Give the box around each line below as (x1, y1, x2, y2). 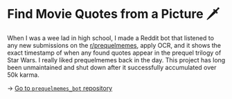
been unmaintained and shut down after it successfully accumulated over (7, 63, 217, 71)
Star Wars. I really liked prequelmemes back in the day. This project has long (7, 55, 226, 64)
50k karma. (7, 71, 39, 79)
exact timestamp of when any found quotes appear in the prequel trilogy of (7, 48, 222, 57)
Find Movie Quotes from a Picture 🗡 (7, 6, 220, 22)
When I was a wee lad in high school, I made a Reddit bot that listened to (7, 33, 215, 42)
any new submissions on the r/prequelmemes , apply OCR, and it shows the (7, 41, 222, 49)
